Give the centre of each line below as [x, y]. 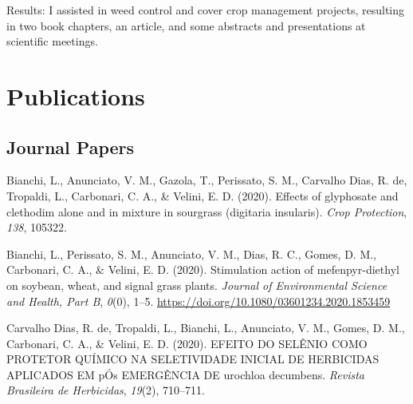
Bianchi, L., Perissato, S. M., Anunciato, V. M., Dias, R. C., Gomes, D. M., [192, 253]
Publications [76, 95]
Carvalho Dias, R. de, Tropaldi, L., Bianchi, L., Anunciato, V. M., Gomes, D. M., [206, 328]
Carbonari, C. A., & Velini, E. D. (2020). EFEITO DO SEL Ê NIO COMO [187, 343]
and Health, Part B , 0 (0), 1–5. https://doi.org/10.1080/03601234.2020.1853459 [199, 301]
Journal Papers [71, 147]
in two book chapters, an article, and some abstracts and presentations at [186, 25]
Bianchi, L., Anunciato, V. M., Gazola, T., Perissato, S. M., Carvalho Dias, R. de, [207, 180]
